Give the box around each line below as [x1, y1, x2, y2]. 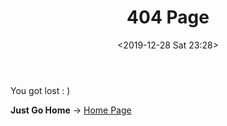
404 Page [126, 6, 210, 29]
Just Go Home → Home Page [10, 104, 132, 116]
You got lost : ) [10, 84, 71, 96]
